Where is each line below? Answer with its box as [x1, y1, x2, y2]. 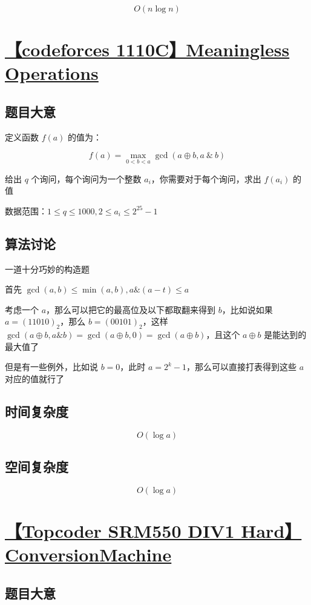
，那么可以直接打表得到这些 [186, 360, 297, 373]
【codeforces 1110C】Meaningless [5, 37, 290, 62]
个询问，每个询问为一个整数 [31, 172, 142, 185]
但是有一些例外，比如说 [5, 360, 98, 373]
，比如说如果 [221, 303, 273, 316]
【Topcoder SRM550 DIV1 [5, 518, 235, 543]
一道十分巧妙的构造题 [5, 262, 90, 275]
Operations [5, 61, 99, 85]
